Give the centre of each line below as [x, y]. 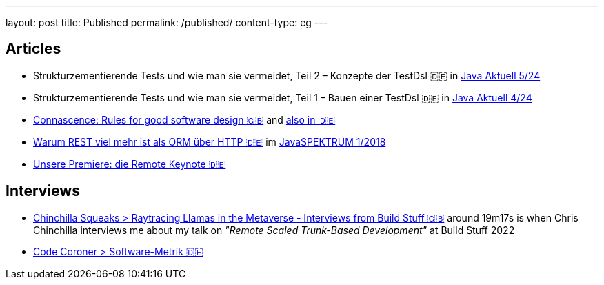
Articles [33, 49]
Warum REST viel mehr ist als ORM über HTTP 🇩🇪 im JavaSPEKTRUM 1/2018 [210, 141]
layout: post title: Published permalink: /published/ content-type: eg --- [167, 22]
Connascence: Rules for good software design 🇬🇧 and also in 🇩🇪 [184, 119]
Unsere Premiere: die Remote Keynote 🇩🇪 [130, 164]
